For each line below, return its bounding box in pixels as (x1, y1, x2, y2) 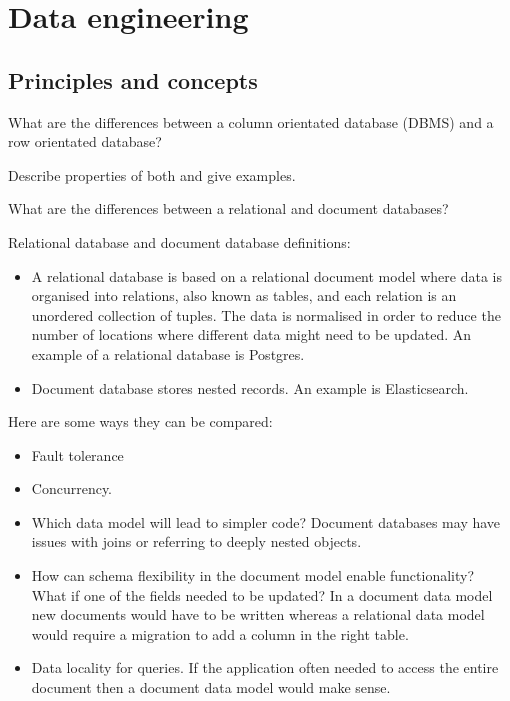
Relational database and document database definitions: (8, 231, 351, 252)
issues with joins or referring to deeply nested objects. (31, 531, 362, 552)
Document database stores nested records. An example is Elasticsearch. (31, 377, 469, 398)
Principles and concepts (8, 64, 258, 95)
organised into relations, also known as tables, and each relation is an (31, 285, 457, 306)
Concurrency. (31, 478, 113, 499)
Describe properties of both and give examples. (8, 164, 296, 185)
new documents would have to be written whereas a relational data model (31, 604, 485, 625)
